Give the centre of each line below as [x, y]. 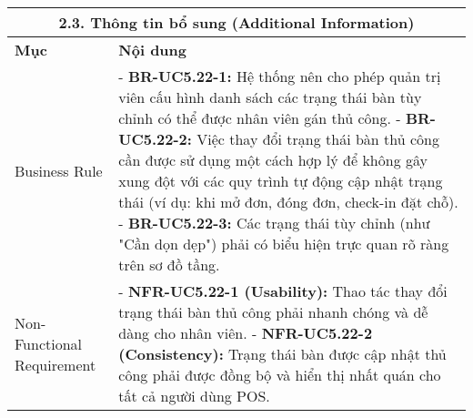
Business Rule [59, 170]
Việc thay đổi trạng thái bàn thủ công [318, 139]
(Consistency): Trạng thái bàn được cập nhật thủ [282, 354]
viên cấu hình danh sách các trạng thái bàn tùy [270, 97]
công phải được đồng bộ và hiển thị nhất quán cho [280, 375]
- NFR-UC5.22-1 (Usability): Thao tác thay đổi [283, 291]
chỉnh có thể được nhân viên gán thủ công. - [260, 118]
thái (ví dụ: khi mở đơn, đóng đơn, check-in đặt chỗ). [288, 202]
